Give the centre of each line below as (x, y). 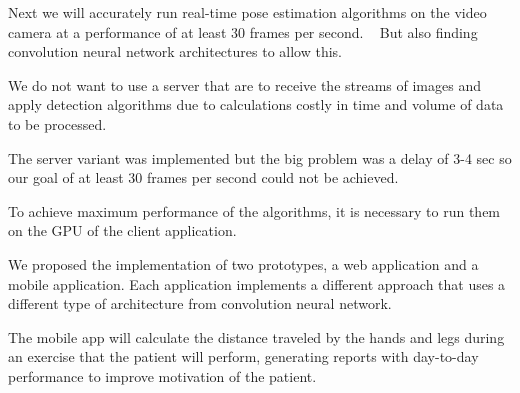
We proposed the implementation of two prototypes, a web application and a (243, 263)
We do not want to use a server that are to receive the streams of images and (244, 84)
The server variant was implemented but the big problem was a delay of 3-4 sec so (260, 157)
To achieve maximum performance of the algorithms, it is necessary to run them (254, 210)
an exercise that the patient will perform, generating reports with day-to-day (243, 356)
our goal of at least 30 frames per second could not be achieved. (203, 177)
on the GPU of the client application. (122, 230)
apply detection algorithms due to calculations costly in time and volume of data (256, 104)
